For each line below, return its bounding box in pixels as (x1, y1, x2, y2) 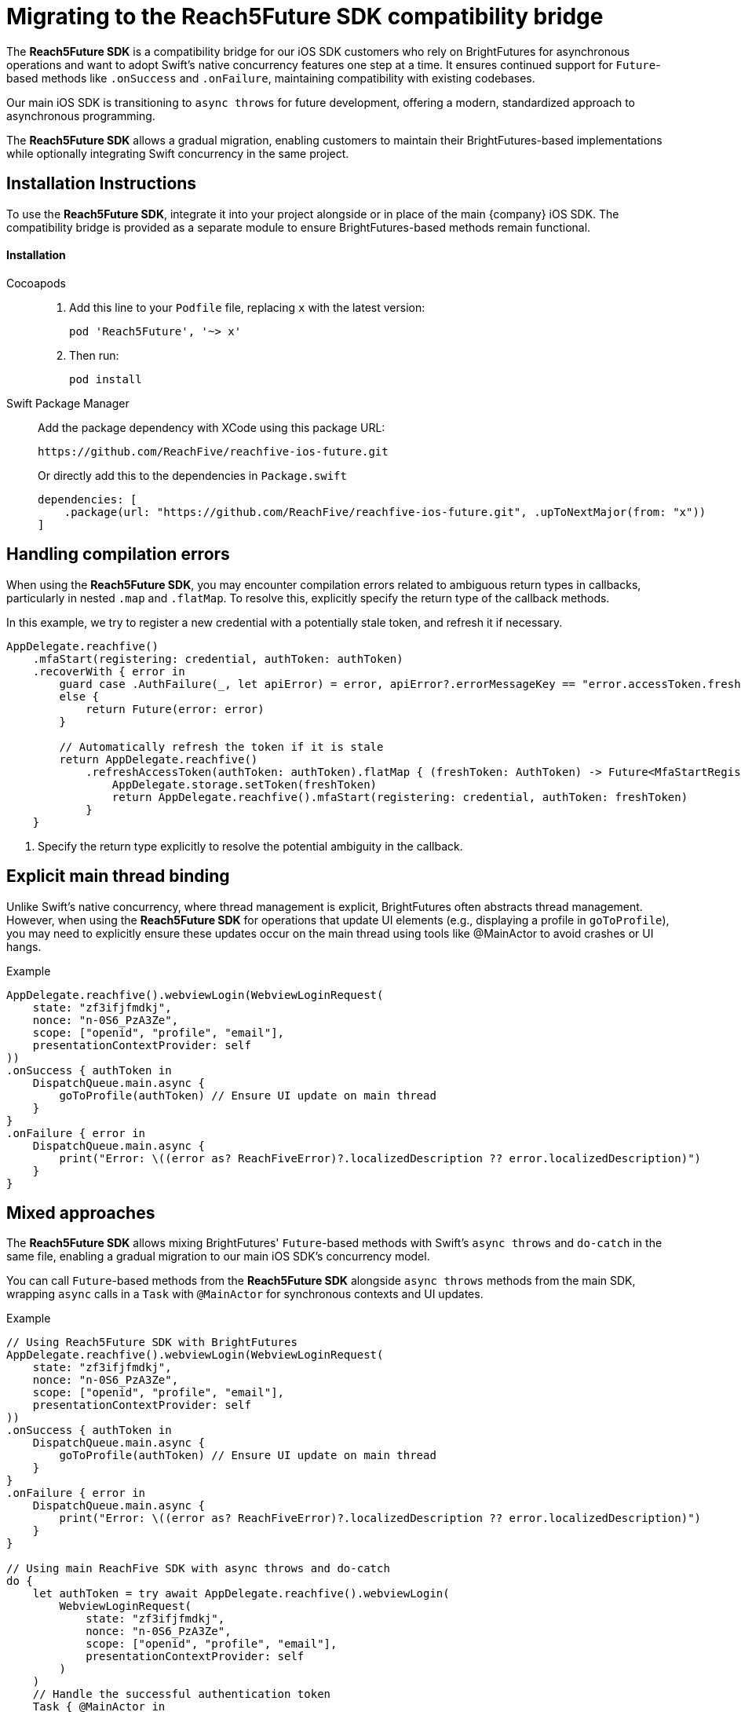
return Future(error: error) (86, 702, 265, 715)
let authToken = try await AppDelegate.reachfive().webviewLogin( (32, 1587, 450, 1600)
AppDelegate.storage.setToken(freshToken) (111, 777, 378, 791)
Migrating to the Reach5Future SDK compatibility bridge (6, 3, 604, 30)
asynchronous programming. (6, 108, 155, 123)
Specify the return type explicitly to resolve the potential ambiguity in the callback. (38, 839, 463, 853)
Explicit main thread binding (6, 866, 230, 887)
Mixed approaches (6, 1202, 155, 1223)
